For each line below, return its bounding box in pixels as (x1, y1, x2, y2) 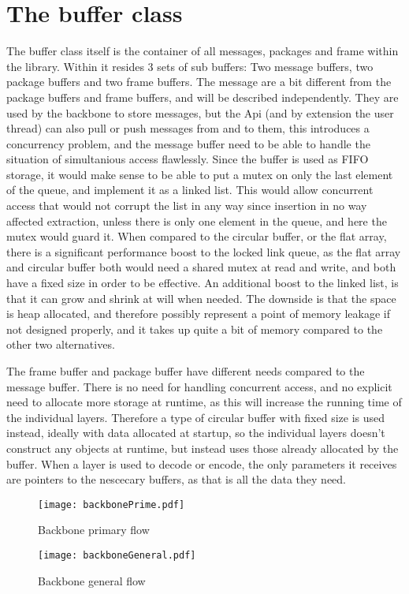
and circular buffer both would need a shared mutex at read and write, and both (6, 259, 396, 275)
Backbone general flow (38, 572, 146, 588)
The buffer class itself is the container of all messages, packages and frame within (6, 43, 399, 59)
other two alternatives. (6, 336, 115, 353)
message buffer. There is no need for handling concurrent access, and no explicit (6, 378, 392, 394)
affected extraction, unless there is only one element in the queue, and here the (6, 212, 387, 229)
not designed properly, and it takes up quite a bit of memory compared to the (6, 320, 383, 337)
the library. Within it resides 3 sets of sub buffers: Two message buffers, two (6, 58, 374, 74)
